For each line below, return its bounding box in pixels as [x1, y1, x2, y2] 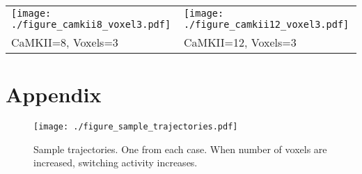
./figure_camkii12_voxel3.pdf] [183, 19, 349, 30]
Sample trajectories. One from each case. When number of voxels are [33, 141, 327, 156]
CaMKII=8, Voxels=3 [11, 34, 118, 50]
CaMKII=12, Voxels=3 [183, 34, 297, 50]
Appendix [6, 80, 102, 109]
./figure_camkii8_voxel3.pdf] [11, 19, 171, 30]
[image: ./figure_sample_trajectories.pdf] [33, 122, 238, 132]
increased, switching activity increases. [33, 155, 198, 170]
